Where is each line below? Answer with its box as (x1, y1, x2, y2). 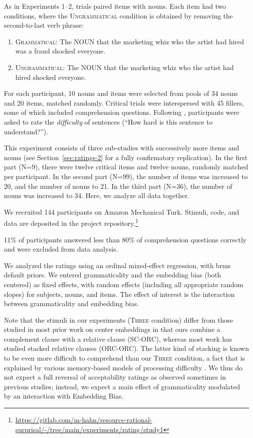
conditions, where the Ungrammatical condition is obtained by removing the (4, 10, 233, 20)
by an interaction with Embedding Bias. (4, 391, 124, 401)
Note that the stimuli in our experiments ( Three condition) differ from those (4, 314, 234, 325)
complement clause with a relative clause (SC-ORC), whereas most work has (4, 333, 232, 344)
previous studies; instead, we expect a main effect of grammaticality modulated (4, 381, 240, 391)
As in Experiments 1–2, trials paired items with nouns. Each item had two (4, 1, 226, 11)
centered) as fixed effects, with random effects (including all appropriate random (4, 279, 243, 289)
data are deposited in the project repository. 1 (4, 217, 139, 228)
